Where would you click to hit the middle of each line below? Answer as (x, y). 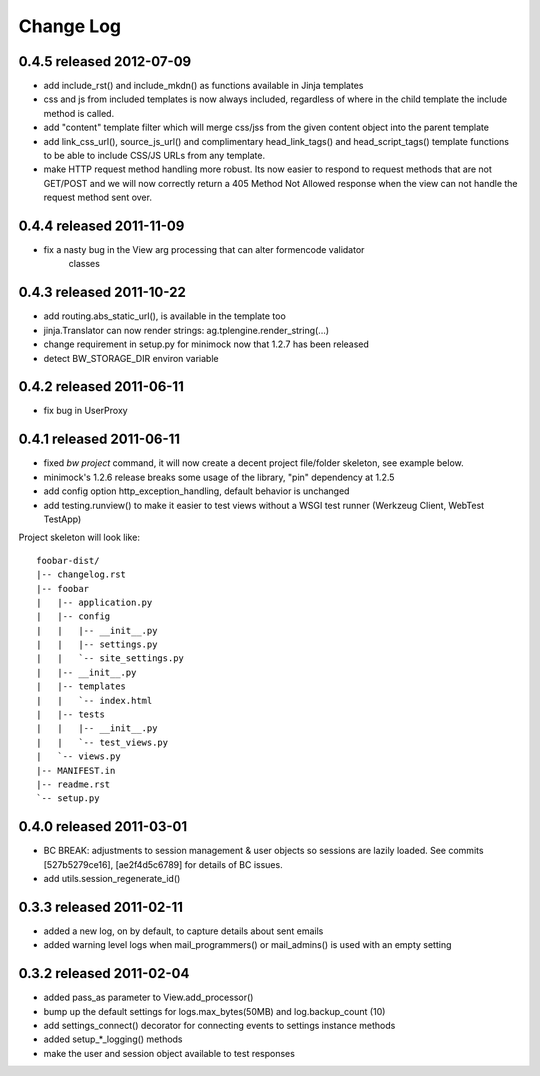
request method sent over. (97, 197)
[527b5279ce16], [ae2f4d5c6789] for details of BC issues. (163, 864)
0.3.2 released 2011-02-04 (104, 973)
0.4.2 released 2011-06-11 (101, 386)
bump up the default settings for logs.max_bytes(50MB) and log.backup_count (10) (214, 1011)
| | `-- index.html (94, 700)
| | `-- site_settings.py (110, 658)
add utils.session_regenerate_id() (112, 879)
